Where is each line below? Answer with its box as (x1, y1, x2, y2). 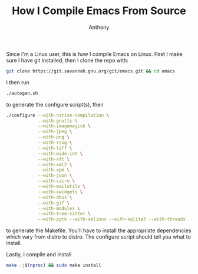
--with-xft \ (37, 156, 70, 162)
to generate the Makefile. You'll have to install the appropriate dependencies (6, 227, 192, 234)
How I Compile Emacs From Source (11, 4, 187, 18)
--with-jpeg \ (37, 128, 72, 135)
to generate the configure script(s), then (6, 101, 104, 108)
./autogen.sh (6, 90, 38, 96)
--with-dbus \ (37, 194, 72, 200)
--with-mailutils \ (37, 184, 85, 190)
